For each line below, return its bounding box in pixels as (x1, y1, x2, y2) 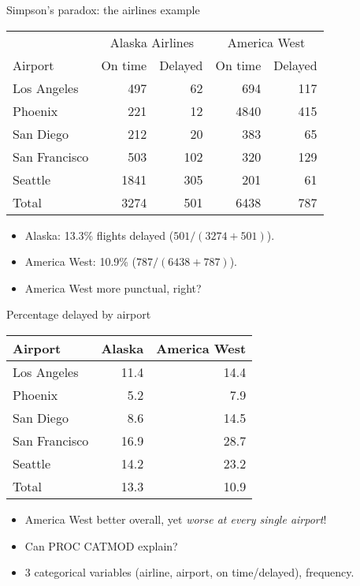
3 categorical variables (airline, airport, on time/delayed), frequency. (24, 564, 354, 580)
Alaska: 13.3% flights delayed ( (24, 226, 174, 243)
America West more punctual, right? (24, 279, 202, 296)
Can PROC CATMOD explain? (24, 537, 178, 554)
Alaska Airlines (109, 32, 195, 51)
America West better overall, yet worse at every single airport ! (24, 510, 327, 527)
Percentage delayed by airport (6, 306, 151, 323)
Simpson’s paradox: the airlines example (6, 2, 200, 17)
